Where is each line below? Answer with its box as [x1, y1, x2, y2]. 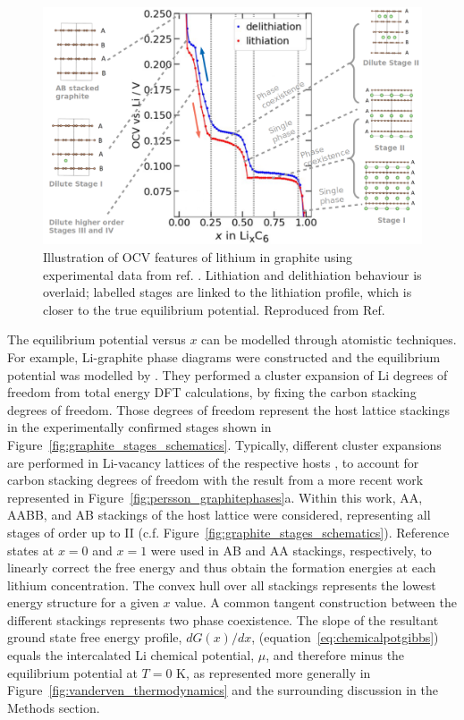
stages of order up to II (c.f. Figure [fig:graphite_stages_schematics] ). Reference [7, 522, 450, 541]
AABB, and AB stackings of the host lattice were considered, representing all [7, 505, 431, 524]
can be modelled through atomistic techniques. [201, 330, 457, 349]
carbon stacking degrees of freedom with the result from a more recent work [7, 470, 424, 489]
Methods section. [7, 698, 100, 716]
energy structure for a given [7, 593, 159, 612]
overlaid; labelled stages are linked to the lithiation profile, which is [43, 283, 412, 301]
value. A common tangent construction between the [174, 593, 458, 612]
